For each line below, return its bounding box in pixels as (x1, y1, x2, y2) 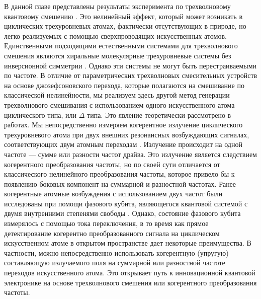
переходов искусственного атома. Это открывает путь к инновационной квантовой (4, 267, 255, 278)
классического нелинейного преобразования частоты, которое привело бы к (4, 169, 235, 179)
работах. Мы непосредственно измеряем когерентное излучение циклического (4, 119, 243, 130)
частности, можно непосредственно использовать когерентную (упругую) (4, 247, 229, 258)
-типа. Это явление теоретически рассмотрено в (84, 109, 231, 120)
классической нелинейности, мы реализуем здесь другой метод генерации (4, 90, 230, 100)
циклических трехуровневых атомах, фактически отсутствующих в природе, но (4, 21, 246, 31)
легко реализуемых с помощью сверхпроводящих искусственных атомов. (4, 30, 227, 41)
